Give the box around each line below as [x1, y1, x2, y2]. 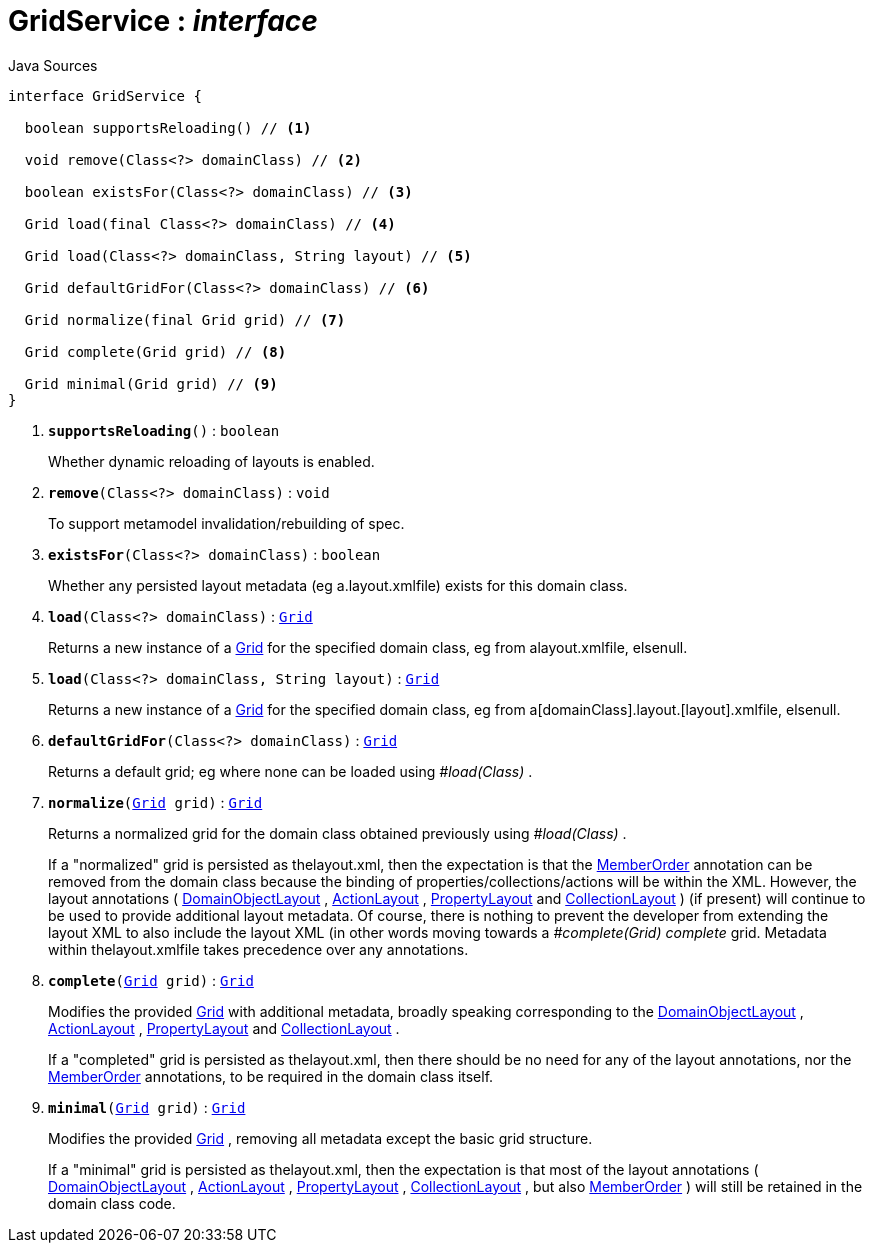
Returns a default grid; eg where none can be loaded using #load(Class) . [48, 762, 533, 780]
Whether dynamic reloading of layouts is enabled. [48, 452, 375, 470]
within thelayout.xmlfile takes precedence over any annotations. [48, 940, 469, 958]
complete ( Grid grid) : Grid [48, 971, 254, 989]
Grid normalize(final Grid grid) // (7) [24, 311, 346, 328]
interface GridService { [8, 87, 202, 104]
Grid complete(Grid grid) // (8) [24, 343, 287, 360]
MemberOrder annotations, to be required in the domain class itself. [48, 1067, 494, 1085]
